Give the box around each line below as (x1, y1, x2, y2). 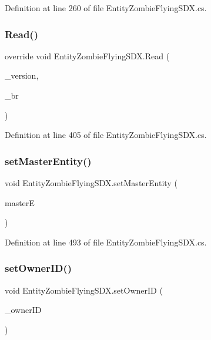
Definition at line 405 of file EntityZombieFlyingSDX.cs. (5, 129, 207, 141)
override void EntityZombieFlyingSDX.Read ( (5, 49, 170, 62)
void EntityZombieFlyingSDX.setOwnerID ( (5, 284, 163, 296)
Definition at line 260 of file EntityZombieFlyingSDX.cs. (5, 2, 207, 14)
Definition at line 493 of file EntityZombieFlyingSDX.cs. (5, 235, 207, 248)
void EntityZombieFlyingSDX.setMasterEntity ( (5, 177, 177, 188)
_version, (5, 69, 39, 82)
